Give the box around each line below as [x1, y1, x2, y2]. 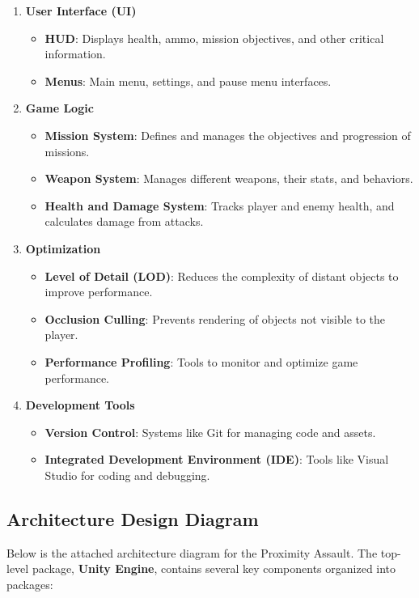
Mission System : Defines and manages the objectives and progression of [44, 126, 411, 143]
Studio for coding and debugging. [44, 466, 210, 483]
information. [44, 45, 106, 62]
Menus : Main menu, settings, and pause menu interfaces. [44, 72, 332, 89]
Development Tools [25, 397, 135, 414]
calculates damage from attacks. [44, 213, 204, 230]
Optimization [25, 240, 101, 257]
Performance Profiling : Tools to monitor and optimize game [44, 353, 358, 370]
